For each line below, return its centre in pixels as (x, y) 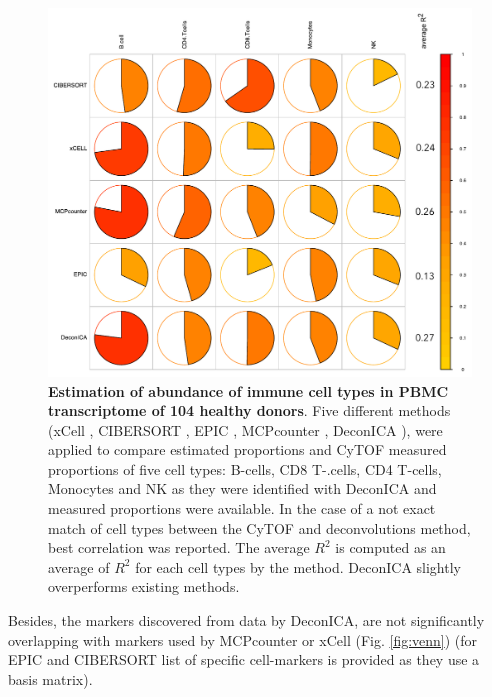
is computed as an (390, 547)
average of (79, 566)
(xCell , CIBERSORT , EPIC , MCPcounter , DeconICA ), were (245, 429)
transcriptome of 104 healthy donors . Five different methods (249, 410)
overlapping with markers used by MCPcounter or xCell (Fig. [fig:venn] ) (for (243, 639)
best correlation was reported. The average (179, 547)
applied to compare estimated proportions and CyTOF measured (247, 449)
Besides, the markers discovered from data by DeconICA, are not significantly (246, 620)
